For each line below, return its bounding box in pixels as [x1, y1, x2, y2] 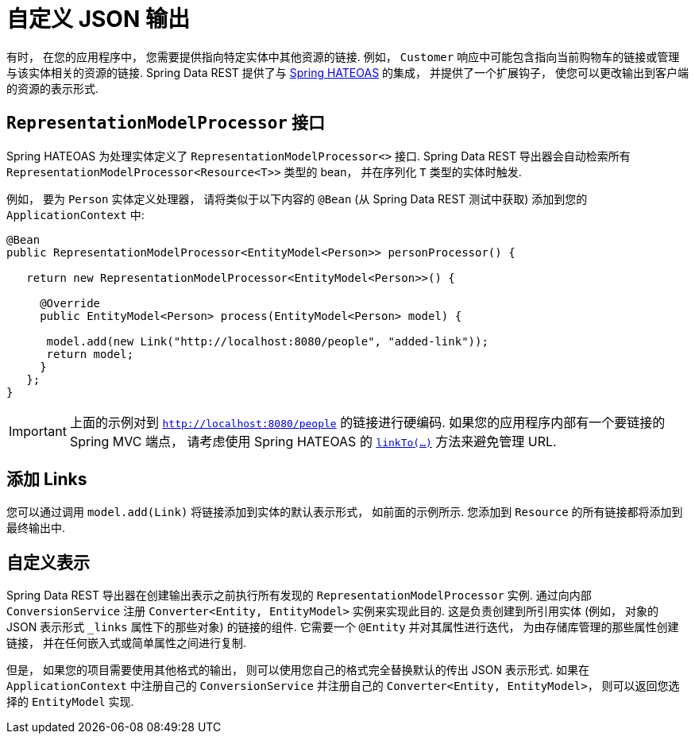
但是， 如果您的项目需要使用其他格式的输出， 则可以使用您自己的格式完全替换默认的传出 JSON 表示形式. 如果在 [6, 663, 589, 677]
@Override [40, 296, 101, 310]
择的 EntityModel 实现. [6, 695, 134, 709]
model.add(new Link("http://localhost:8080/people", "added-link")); [46, 334, 488, 348]
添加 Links [6, 469, 87, 490]
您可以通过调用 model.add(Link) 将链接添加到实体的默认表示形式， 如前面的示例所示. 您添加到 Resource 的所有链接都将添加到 [6, 505, 683, 519]
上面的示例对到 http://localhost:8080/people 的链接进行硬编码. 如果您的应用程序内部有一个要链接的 [69, 414, 666, 430]
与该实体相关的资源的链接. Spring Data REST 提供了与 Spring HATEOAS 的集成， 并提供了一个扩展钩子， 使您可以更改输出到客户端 [6, 65, 689, 79]
